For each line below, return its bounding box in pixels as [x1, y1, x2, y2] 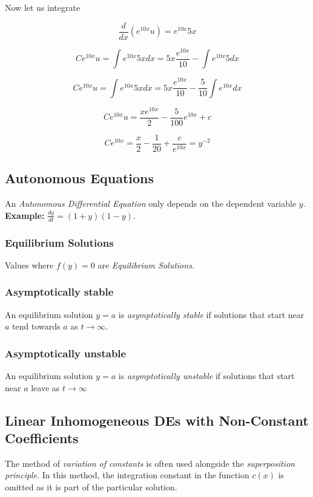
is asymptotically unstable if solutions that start [118, 369, 295, 382]
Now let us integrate [5, 1, 81, 13]
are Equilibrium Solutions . [97, 258, 194, 271]
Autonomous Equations [5, 169, 154, 187]
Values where [5, 258, 54, 271]
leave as [31, 381, 60, 394]
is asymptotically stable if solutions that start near [118, 308, 305, 320]
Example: [5, 209, 45, 221]
